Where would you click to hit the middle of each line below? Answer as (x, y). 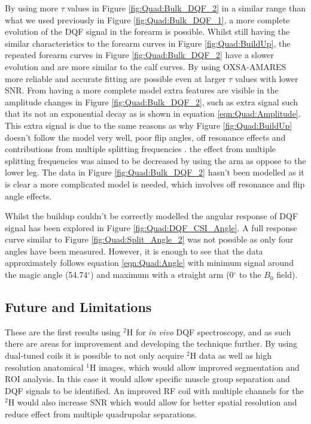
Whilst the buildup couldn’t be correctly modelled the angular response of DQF (152, 216)
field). (287, 275)
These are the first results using (63, 331)
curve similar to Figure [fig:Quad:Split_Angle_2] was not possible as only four (149, 239)
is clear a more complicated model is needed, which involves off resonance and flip (155, 184)
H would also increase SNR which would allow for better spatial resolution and (153, 402)
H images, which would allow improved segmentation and (194, 367)
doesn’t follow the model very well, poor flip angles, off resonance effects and (145, 137)
